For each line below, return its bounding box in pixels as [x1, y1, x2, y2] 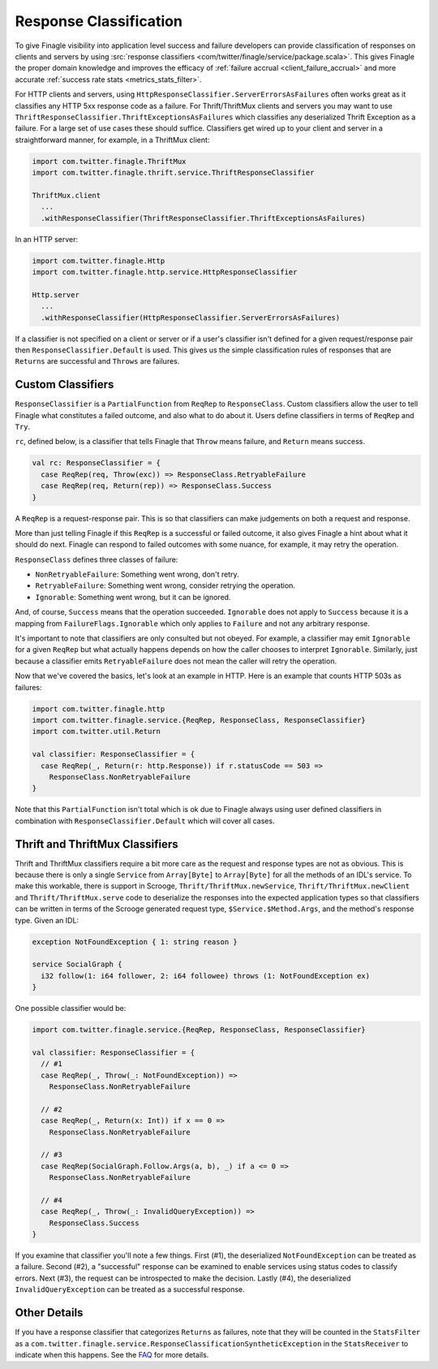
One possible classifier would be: [15, 1004, 127, 1013]
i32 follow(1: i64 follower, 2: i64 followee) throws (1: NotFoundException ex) [41, 971, 371, 980]
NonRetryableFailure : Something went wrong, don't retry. [35, 569, 239, 580]
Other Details [15, 1306, 84, 1319]
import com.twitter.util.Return [32, 727, 161, 736]
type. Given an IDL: [15, 915, 79, 925]
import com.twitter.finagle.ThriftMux [32, 157, 187, 166]
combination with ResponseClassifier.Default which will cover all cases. [15, 816, 275, 826]
